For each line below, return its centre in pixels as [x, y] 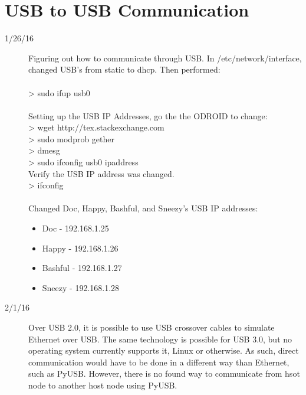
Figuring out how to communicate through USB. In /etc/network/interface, [165, 58]
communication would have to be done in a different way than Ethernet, [159, 362]
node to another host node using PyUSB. [103, 385]
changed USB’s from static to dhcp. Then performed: [124, 69]
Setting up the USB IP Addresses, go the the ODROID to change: [148, 115]
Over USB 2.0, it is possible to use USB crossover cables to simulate [152, 327]
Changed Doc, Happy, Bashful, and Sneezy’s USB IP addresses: [143, 208]
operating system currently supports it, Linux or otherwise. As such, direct [164, 350]
